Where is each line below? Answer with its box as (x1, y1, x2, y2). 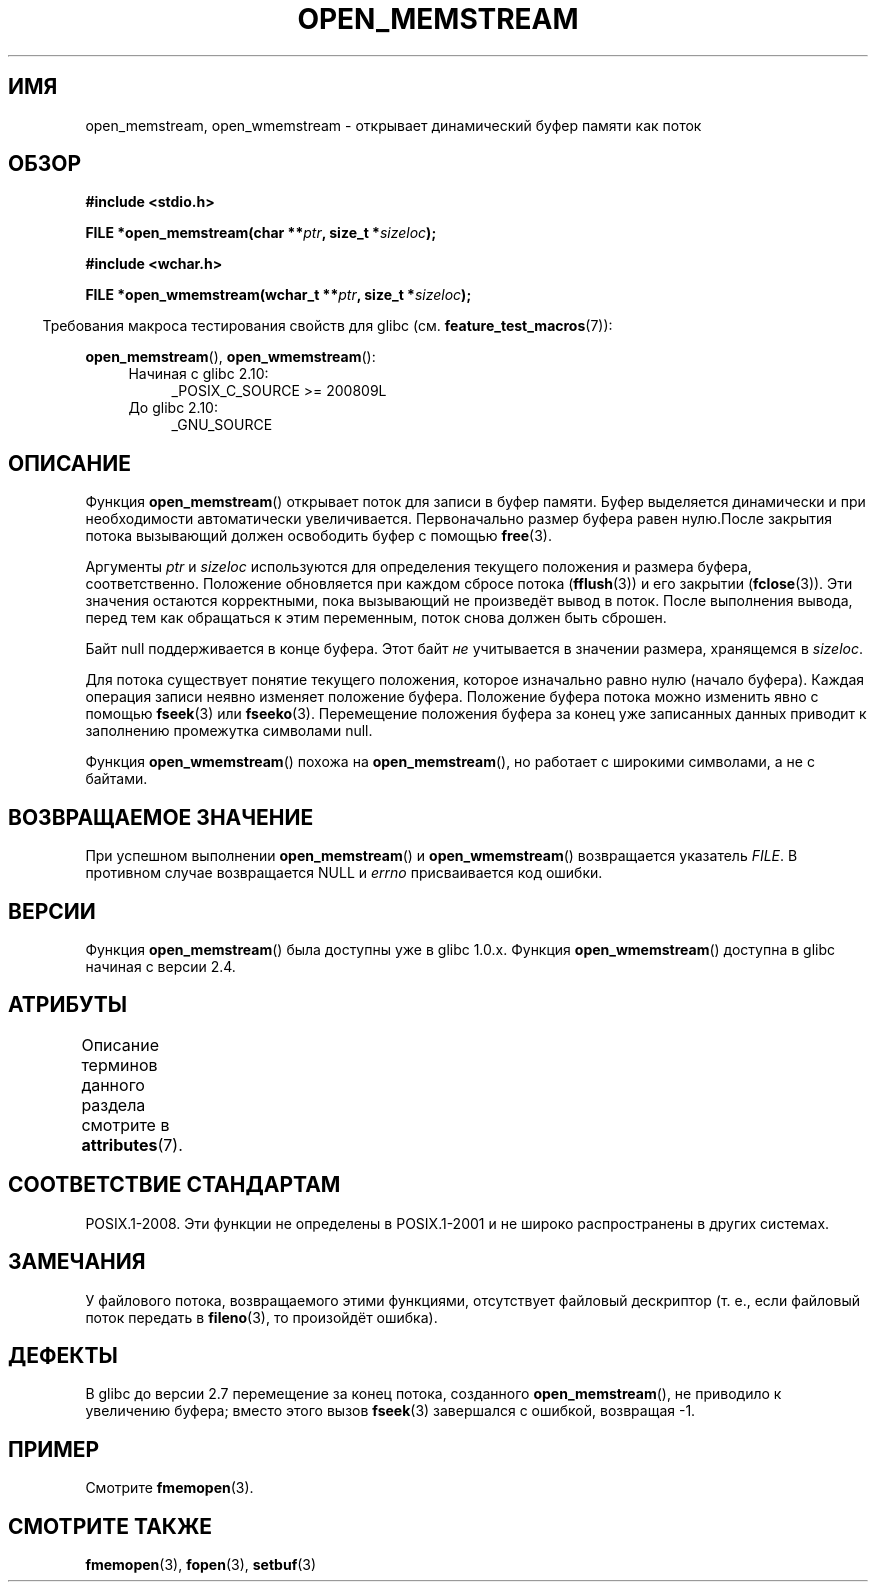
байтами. (85, 770, 148, 788)
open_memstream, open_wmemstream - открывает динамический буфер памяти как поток (85, 116, 702, 134)
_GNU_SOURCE (171, 416, 273, 434)
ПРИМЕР (8, 1436, 100, 1462)
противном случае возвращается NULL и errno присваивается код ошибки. (85, 864, 603, 882)
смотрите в (81, 1114, 170, 1135)
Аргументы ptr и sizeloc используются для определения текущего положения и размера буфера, (85, 558, 752, 576)
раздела (81, 1094, 146, 1115)
